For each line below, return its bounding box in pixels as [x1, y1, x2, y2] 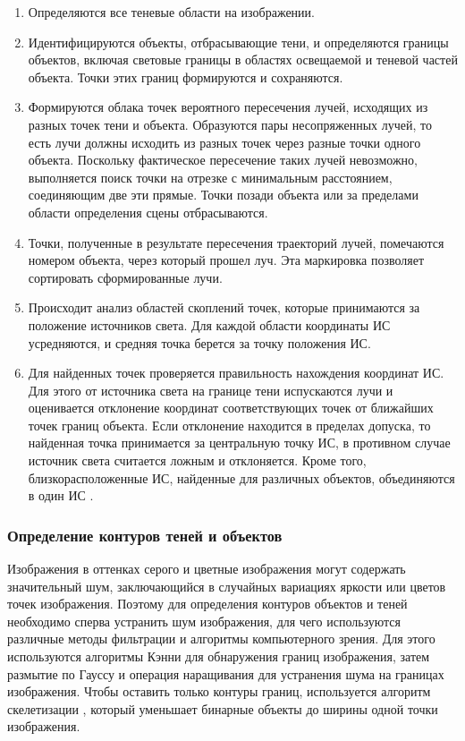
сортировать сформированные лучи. [28, 268, 223, 286]
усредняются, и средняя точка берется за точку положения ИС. [28, 333, 371, 352]
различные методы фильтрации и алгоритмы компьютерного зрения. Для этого [7, 629, 435, 648]
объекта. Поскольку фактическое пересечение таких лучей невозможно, [28, 150, 418, 169]
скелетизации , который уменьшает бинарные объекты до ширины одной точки [7, 699, 438, 718]
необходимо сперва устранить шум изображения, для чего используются [7, 611, 402, 630]
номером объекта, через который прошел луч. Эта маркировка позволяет [28, 251, 425, 269]
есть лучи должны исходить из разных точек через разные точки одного [28, 132, 421, 151]
